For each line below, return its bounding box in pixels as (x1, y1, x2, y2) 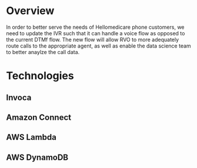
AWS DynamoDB (6, 152, 69, 162)
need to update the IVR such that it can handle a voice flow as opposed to (6, 29, 185, 36)
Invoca (6, 92, 32, 102)
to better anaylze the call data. (6, 48, 80, 55)
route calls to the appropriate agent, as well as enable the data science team (6, 42, 191, 49)
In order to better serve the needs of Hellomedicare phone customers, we (6, 23, 185, 31)
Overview (6, 4, 55, 18)
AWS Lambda (6, 132, 57, 142)
